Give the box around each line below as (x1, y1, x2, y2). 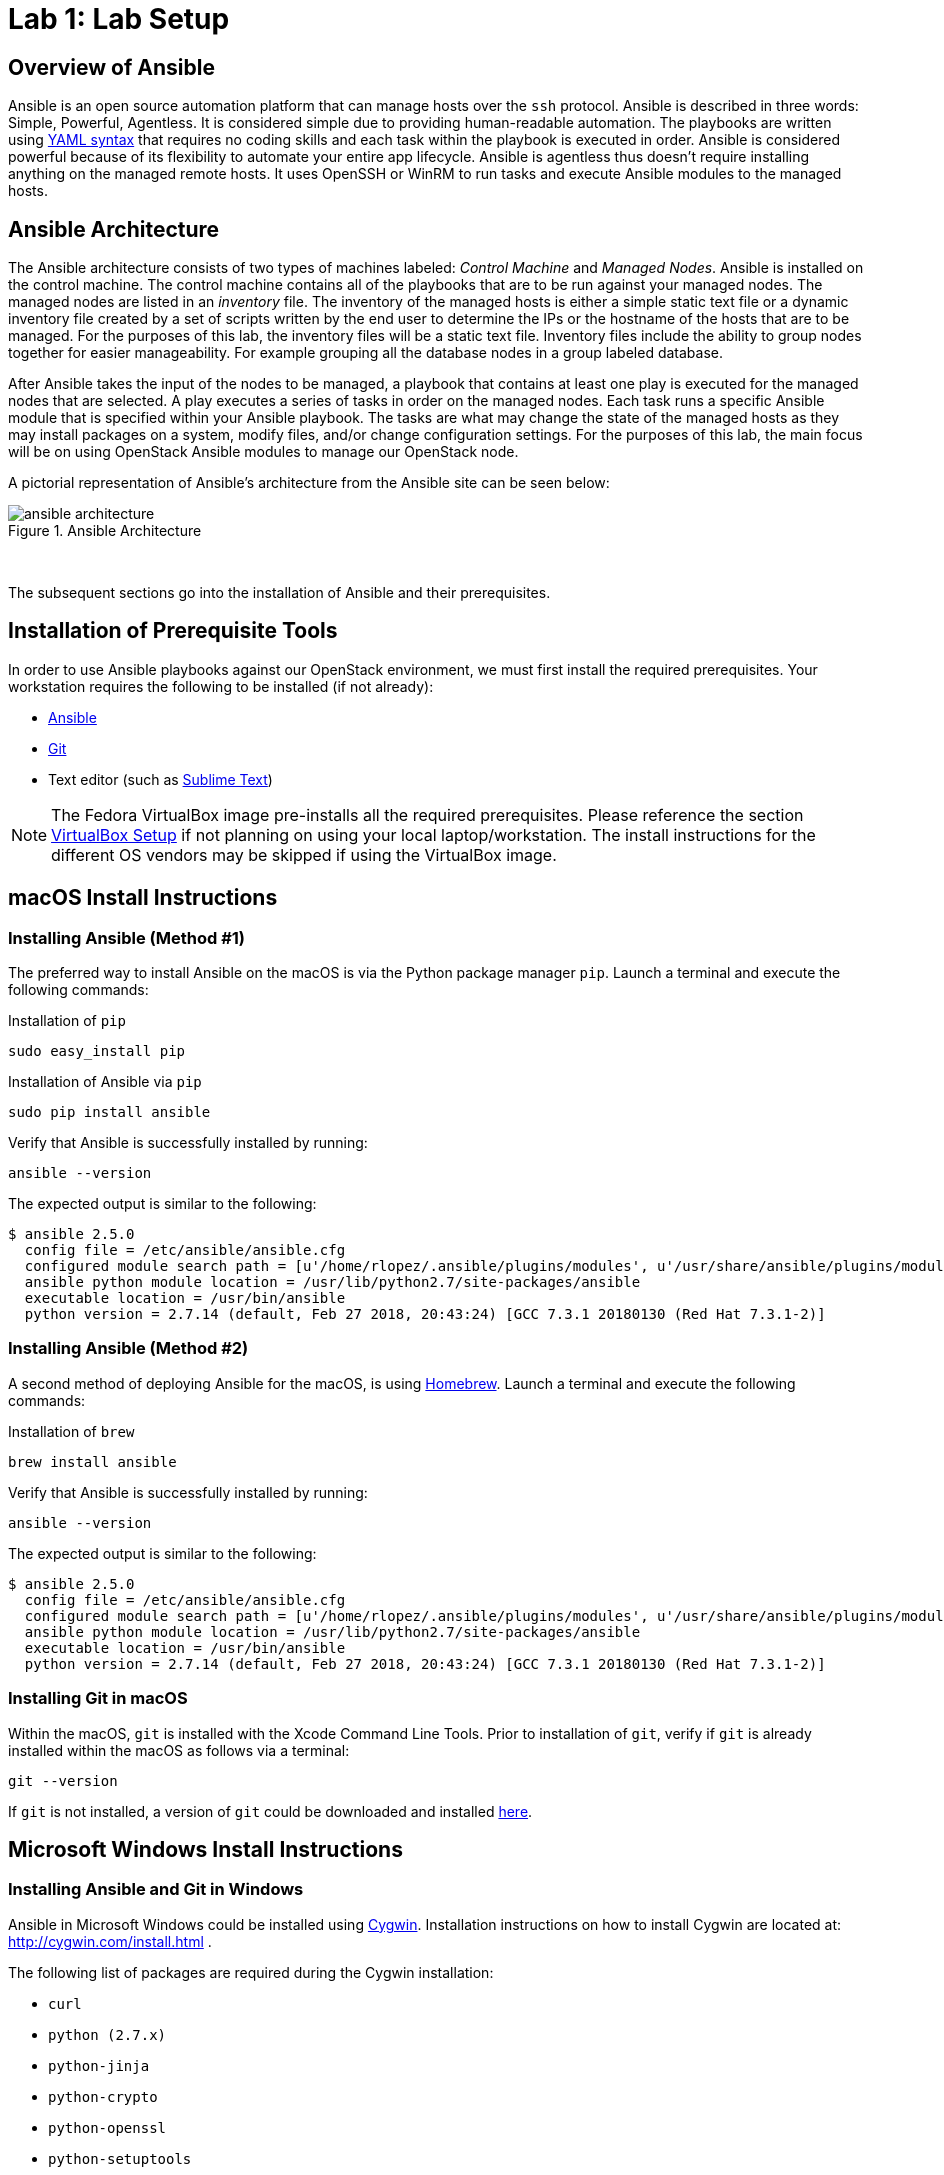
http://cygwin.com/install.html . (8, 1932, 212, 1950)
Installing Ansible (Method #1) (8, 927, 245, 948)
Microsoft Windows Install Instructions (8, 1837, 403, 1862)
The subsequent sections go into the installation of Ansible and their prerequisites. (8, 584, 551, 602)
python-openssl (48, 2119, 167, 2136)
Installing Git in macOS (8, 1688, 188, 1709)
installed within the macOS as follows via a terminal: (8, 1741, 350, 1759)
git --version (8, 1772, 118, 1789)
